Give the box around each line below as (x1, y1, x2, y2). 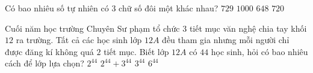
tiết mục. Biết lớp (104, 45, 169, 57)
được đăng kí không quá (5, 45, 94, 57)
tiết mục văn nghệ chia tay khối (189, 22, 307, 34)
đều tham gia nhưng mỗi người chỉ (162, 34, 290, 46)
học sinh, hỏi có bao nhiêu (211, 45, 308, 57)
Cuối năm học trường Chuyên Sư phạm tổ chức (5, 22, 180, 34)
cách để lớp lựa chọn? (5, 57, 84, 69)
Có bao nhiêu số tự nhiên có (5, 2, 109, 14)
